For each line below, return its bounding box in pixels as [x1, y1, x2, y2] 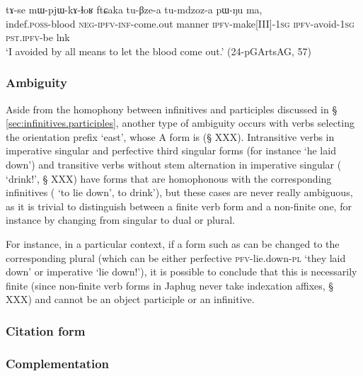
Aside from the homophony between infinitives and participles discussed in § [6, 101, 338, 116]
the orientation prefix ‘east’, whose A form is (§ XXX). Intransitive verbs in [6, 129, 335, 144]
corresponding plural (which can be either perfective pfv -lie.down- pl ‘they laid [6, 250, 346, 265]
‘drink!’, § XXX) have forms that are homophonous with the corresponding [6, 171, 332, 186]
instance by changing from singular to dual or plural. [6, 212, 235, 227]
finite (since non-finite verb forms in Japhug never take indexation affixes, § [6, 278, 334, 292]
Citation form [6, 321, 86, 339]
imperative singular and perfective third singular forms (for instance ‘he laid [6, 143, 336, 158]
